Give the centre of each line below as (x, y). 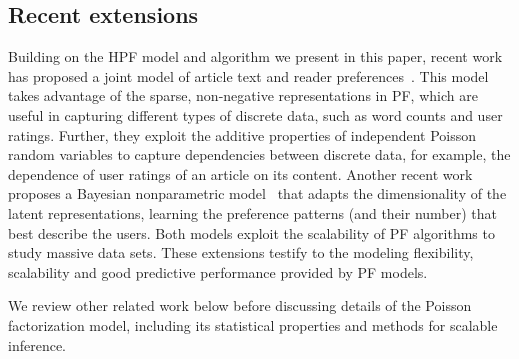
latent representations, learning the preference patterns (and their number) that (253, 212)
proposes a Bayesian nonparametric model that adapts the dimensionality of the (257, 193)
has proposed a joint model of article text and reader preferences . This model (248, 75)
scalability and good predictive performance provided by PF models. (218, 271)
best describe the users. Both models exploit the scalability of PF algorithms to (251, 232)
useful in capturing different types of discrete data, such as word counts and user (255, 114)
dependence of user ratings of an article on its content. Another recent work (240, 173)
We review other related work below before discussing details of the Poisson (240, 305)
